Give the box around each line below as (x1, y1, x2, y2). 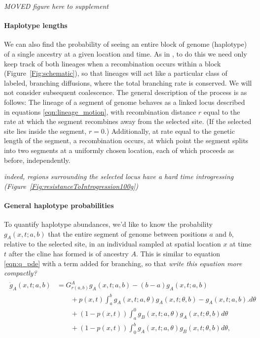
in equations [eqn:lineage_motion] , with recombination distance (4, 106, 196, 117)
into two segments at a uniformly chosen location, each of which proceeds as (4, 145, 234, 155)
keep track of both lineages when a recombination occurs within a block (4, 58, 221, 68)
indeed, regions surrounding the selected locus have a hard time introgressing (4, 171, 234, 182)
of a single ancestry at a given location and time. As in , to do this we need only (4, 48, 247, 59)
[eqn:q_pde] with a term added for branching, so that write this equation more (4, 258, 242, 268)
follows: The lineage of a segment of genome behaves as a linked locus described (4, 96, 245, 107)
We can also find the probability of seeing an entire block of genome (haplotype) (4, 39, 247, 49)
